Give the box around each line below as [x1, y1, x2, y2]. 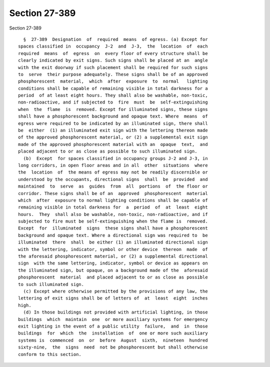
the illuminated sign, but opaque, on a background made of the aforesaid [18, 267, 208, 273]
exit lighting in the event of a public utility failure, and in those [18, 323, 208, 329]
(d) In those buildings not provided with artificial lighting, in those [23, 309, 208, 315]
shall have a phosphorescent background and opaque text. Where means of [18, 113, 208, 119]
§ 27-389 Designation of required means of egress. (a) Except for [23, 36, 208, 42]
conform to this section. [18, 351, 82, 357]
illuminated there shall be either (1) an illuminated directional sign [18, 239, 208, 245]
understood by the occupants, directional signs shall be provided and [18, 176, 208, 182]
